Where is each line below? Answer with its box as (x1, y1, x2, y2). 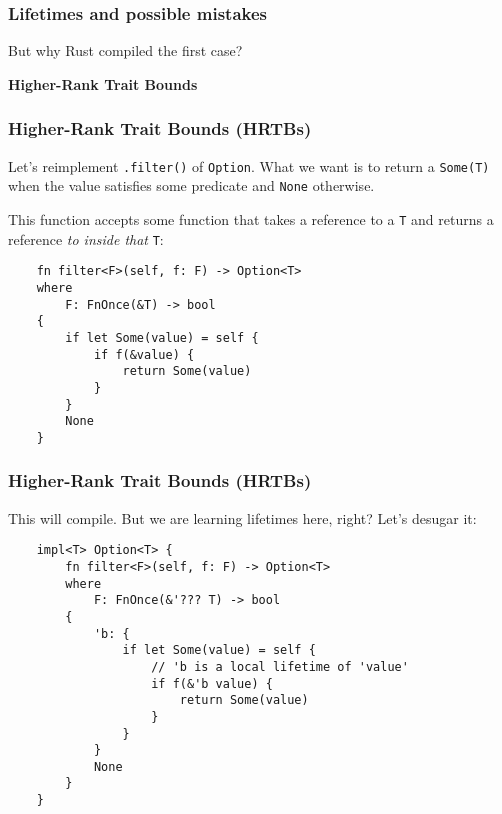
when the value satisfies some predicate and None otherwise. (8, 175, 375, 196)
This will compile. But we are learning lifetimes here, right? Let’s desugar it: (8, 507, 477, 528)
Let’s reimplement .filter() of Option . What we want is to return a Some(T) (8, 155, 490, 176)
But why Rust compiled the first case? (8, 40, 243, 61)
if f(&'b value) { (151, 676, 273, 691)
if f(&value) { (93, 347, 195, 362)
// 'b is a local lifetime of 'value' (151, 659, 409, 674)
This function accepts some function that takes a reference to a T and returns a (8, 208, 494, 229)
